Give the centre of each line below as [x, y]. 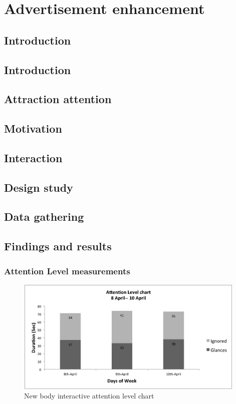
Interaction [33, 157]
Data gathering [44, 217]
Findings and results [58, 246]
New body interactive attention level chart [89, 396]
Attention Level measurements [67, 271]
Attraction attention [58, 99]
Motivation [33, 128]
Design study [39, 187]
